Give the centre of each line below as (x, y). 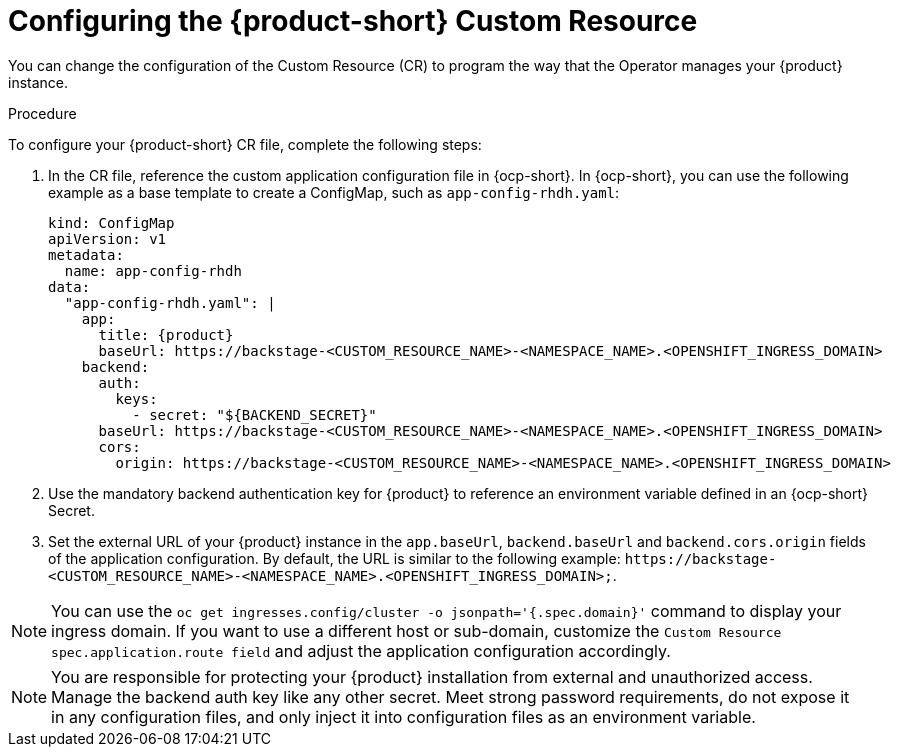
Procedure (42, 113)
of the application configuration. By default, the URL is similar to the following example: (334, 558)
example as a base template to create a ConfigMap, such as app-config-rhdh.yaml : (334, 192)
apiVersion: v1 (107, 238)
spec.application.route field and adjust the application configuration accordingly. (361, 650)
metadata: (86, 254)
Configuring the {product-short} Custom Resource (353, 21)
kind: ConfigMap (111, 222)
